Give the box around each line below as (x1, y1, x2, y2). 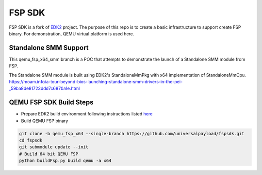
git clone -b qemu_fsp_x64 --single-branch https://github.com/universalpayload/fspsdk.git (19, 131, 245, 136)
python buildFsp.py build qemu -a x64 (19, 158, 112, 163)
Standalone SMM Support (9, 44, 89, 52)
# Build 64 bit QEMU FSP (19, 151, 79, 157)
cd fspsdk (19, 138, 43, 143)
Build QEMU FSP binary (21, 118, 68, 124)
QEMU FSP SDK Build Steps (9, 98, 94, 107)
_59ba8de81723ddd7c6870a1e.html (9, 85, 80, 92)
